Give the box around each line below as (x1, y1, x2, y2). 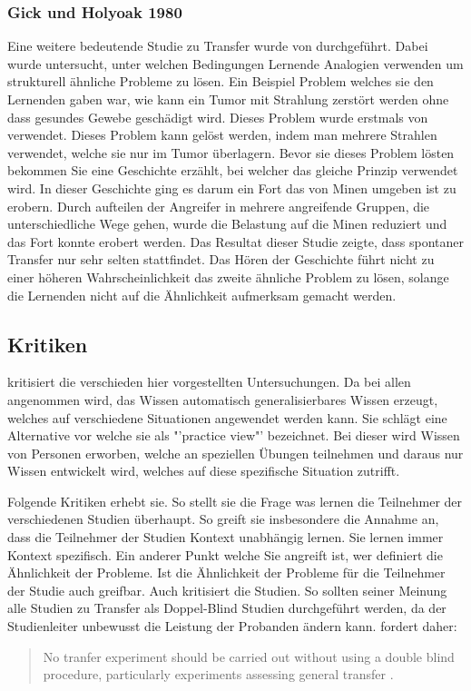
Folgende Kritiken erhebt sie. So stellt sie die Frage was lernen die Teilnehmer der (7, 491, 463, 510)
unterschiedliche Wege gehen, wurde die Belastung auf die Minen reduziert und (7, 214, 447, 233)
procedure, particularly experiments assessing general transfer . (43, 665, 394, 684)
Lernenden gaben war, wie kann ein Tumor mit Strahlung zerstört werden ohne (7, 90, 449, 108)
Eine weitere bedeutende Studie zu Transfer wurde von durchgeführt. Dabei (7, 36, 428, 55)
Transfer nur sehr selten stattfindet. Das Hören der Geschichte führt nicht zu (7, 250, 435, 269)
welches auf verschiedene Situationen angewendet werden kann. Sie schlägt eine (7, 408, 447, 427)
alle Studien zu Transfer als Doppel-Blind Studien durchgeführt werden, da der (7, 598, 446, 617)
